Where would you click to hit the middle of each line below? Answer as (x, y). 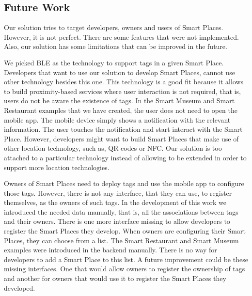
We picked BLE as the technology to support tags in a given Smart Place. (114, 62)
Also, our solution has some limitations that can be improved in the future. (116, 46)
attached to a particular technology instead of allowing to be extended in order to (125, 157)
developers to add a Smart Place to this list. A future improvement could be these (126, 259)
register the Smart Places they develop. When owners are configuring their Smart (125, 231)
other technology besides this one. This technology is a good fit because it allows (124, 82)
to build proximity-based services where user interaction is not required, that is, (122, 91)
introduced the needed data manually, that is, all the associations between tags (121, 211)
